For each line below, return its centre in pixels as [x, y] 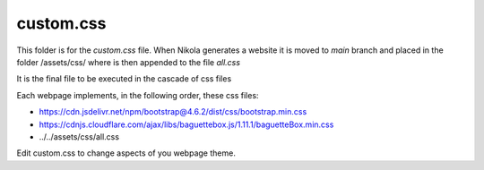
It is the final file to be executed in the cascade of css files [124, 79]
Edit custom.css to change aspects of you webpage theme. [126, 153]
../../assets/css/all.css [79, 136]
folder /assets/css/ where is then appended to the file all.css [129, 62]
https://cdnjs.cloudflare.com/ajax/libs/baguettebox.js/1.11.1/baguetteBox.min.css [186, 124]
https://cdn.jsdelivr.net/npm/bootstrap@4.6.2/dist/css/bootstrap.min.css [173, 112]
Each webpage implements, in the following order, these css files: [138, 95]
